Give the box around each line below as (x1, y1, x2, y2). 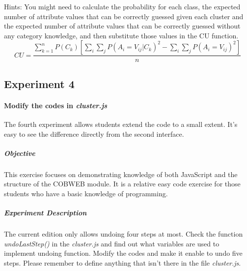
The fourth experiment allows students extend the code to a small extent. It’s (4, 119, 238, 129)
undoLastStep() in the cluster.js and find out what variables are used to (4, 238, 220, 248)
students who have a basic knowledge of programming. (4, 188, 168, 198)
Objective (4, 148, 35, 158)
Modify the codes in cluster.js (4, 100, 108, 110)
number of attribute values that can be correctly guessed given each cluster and (4, 11, 244, 21)
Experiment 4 (4, 76, 75, 91)
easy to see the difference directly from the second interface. (4, 128, 184, 139)
